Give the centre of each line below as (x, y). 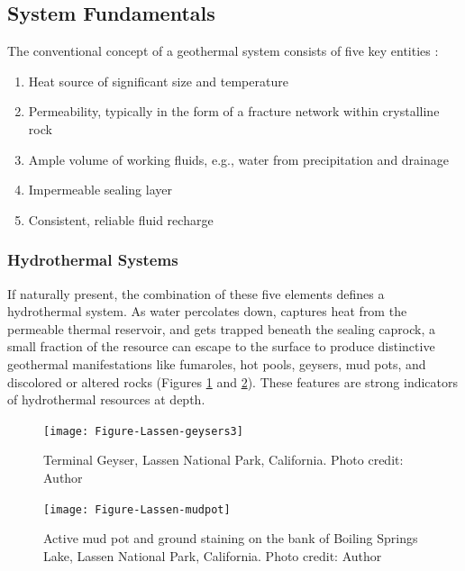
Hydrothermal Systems (93, 260)
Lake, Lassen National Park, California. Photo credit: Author (213, 555)
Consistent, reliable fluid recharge (121, 219)
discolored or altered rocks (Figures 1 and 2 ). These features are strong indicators (233, 381)
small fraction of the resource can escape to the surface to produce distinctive (221, 346)
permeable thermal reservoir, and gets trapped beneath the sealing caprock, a (221, 328)
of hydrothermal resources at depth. (106, 399)
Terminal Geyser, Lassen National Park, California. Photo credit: (223, 460)
